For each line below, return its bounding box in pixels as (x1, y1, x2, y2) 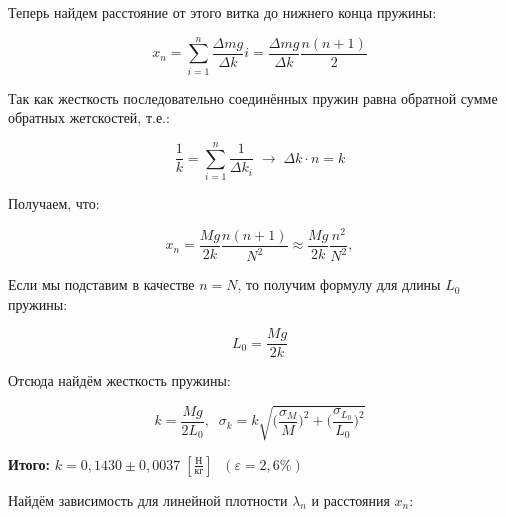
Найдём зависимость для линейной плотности (8, 489, 288, 510)
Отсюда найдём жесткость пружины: (8, 370, 231, 391)
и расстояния (311, 489, 390, 510)
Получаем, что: (8, 193, 100, 214)
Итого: (8, 453, 51, 474)
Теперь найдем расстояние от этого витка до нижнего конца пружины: (8, 2, 437, 22)
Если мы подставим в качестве (8, 274, 195, 295)
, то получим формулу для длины (237, 274, 441, 295)
